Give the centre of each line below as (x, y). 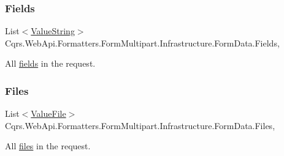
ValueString (53, 31)
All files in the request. (48, 146)
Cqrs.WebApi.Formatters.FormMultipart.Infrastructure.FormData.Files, (140, 125)
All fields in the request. (50, 63)
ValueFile (48, 113)
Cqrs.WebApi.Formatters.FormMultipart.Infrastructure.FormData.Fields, (142, 43)
